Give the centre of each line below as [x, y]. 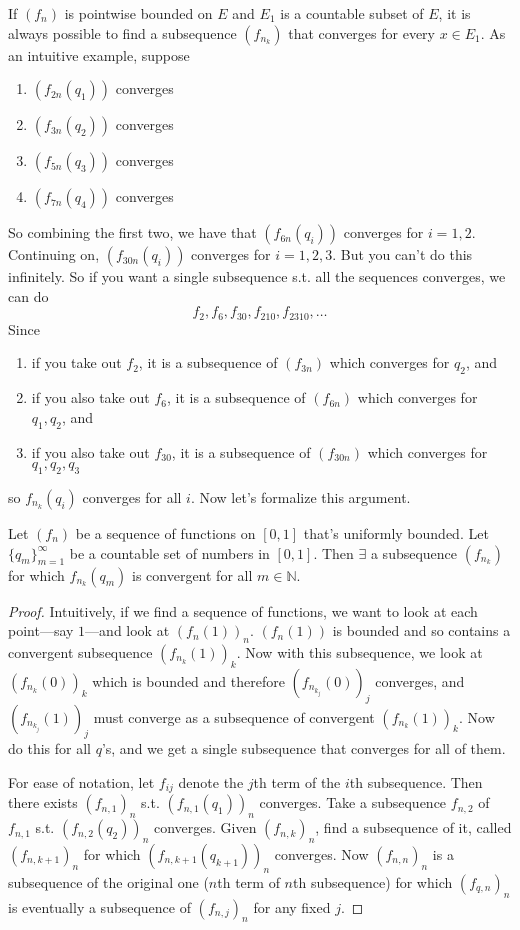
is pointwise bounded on [138, 13]
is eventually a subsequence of [99, 906]
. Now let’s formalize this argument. [300, 497]
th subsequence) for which [372, 881]
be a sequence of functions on [165, 533]
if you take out [76, 362]
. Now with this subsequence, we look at [359, 651]
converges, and [420, 680]
